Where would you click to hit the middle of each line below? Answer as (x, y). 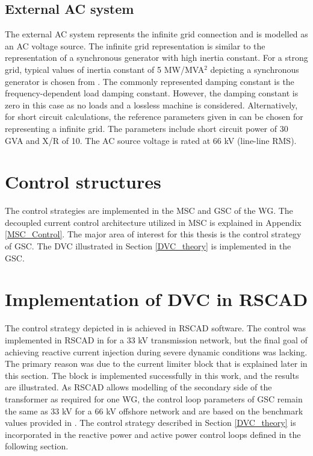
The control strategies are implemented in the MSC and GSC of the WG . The (149, 211)
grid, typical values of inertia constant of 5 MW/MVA (105, 69)
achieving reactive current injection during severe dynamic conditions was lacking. (156, 351)
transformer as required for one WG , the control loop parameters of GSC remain (154, 398)
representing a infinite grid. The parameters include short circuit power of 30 (147, 128)
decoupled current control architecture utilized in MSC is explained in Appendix (153, 222)
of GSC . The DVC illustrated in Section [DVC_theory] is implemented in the (148, 246)
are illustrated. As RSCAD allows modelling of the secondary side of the (138, 387)
